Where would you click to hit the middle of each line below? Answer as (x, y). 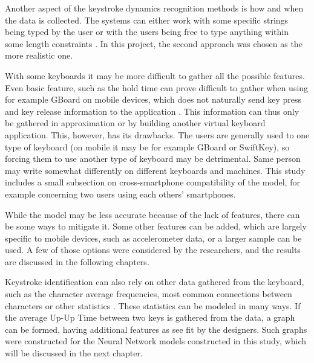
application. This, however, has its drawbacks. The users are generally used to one (157, 134)
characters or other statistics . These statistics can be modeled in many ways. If (153, 305)
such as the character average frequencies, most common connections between (149, 294)
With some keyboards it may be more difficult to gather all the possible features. (155, 75)
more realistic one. (39, 55)
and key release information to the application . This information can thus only (152, 111)
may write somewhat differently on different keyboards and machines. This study (155, 170)
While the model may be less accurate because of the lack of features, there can (152, 214)
